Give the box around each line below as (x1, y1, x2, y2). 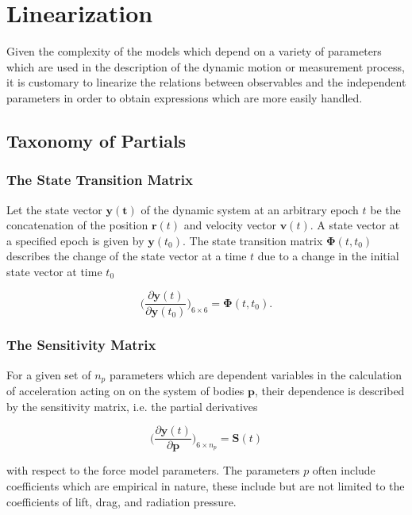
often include (312, 462, 375, 478)
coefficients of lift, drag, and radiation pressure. (6, 493, 237, 509)
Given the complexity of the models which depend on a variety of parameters (6, 43, 382, 60)
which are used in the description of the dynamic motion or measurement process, (6, 58, 405, 75)
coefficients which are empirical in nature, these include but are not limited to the (6, 478, 405, 494)
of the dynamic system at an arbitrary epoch (141, 201, 359, 217)
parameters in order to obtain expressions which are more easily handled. (6, 89, 363, 106)
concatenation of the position (6, 217, 148, 233)
